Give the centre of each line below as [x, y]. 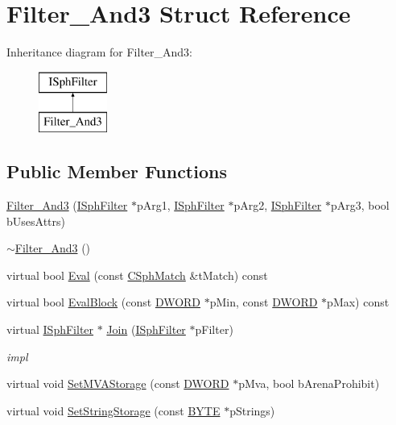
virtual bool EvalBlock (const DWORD [104, 302]
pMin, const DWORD [264, 302]
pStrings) [252, 410]
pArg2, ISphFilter [278, 205]
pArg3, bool [360, 205]
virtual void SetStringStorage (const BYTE [113, 410]
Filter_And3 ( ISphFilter [67, 205]
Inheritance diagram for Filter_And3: [99, 52]
